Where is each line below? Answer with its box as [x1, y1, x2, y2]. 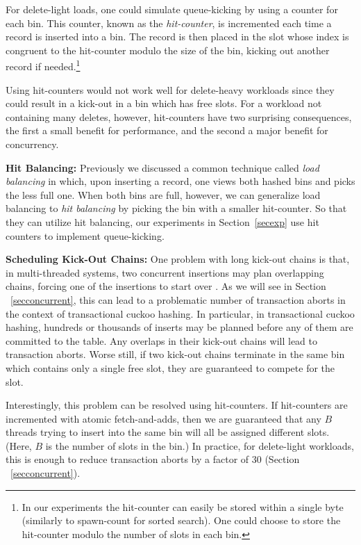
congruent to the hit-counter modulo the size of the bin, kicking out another [6, 42, 330, 57]
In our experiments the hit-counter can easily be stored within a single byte [22, 499, 344, 514]
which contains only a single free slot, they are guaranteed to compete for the [6, 360, 335, 375]
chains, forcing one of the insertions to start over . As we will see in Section [6, 279, 326, 293]
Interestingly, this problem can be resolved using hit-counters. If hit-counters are [6, 398, 348, 412]
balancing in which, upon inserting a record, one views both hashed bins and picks [6, 174, 355, 188]
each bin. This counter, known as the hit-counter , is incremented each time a [6, 15, 332, 30]
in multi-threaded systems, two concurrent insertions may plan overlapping [6, 265, 324, 279]
